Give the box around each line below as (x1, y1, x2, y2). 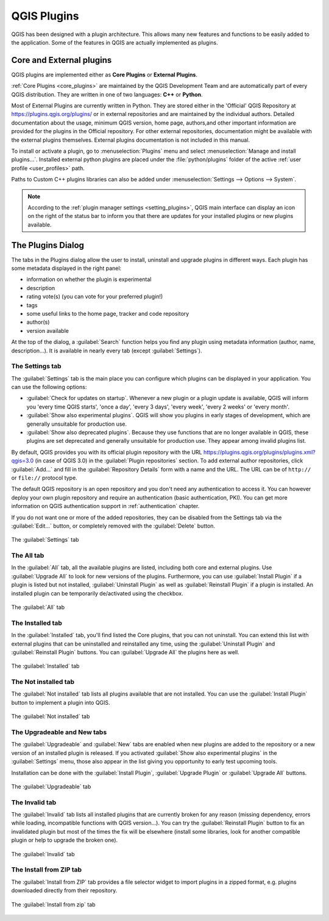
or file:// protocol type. (11, 474, 77, 481)
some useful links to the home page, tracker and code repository (26, 310, 189, 317)
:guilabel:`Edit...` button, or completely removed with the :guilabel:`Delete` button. (11, 522, 216, 530)
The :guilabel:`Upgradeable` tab (11, 782, 91, 790)
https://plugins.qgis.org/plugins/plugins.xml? (203, 448, 316, 456)
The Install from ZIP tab (11, 865, 82, 874)
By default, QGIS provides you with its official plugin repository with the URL (11, 448, 202, 456)
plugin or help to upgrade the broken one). (11, 837, 118, 844)
